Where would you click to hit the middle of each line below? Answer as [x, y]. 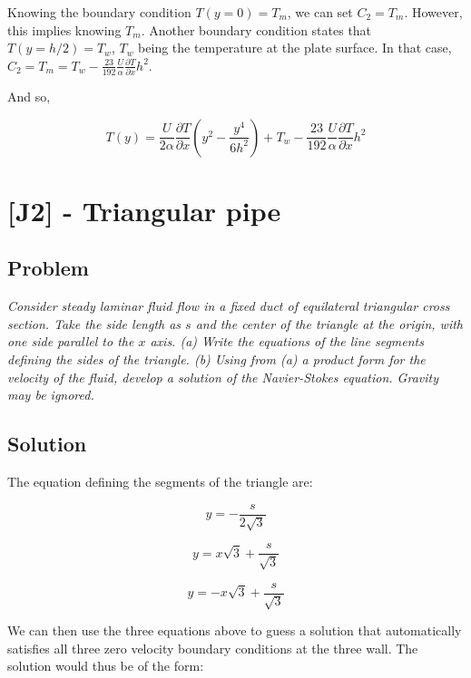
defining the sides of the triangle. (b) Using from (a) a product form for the [216, 359]
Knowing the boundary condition [99, 12]
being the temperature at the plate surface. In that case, [295, 48]
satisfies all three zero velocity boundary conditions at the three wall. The [213, 648]
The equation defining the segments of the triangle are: [160, 482]
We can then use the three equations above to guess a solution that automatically [235, 630]
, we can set [320, 12]
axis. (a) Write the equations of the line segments [287, 341]
